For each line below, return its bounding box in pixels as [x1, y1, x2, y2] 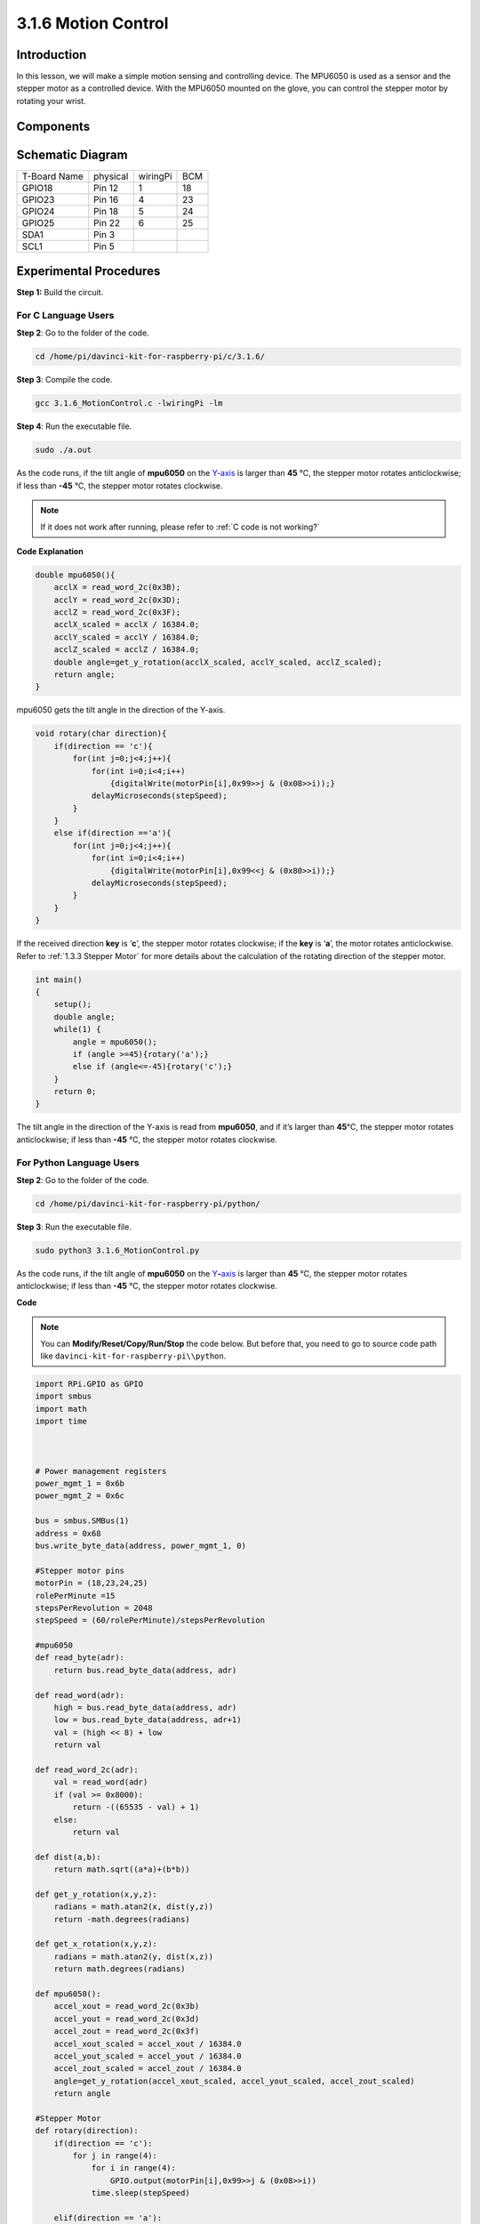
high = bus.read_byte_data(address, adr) [53, 1703, 237, 1712]
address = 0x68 [35, 1528, 101, 1538]
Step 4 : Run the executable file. [16, 421, 132, 431]
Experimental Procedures [16, 263, 161, 279]
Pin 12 [93, 181, 119, 194]
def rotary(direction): [35, 2126, 140, 2136]
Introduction [16, 47, 87, 62]
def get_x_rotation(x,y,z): [35, 1939, 157, 1949]
